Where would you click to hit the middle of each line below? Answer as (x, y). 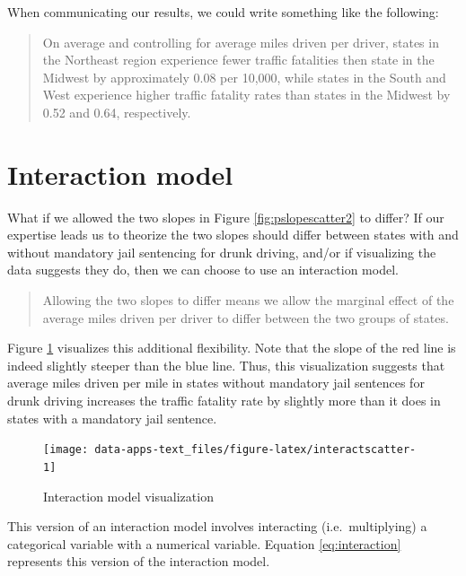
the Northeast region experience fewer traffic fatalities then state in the (238, 60)
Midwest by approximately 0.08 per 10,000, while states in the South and (244, 77)
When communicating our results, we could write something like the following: (223, 12)
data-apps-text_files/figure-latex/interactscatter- (255, 450)
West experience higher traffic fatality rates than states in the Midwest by (246, 95)
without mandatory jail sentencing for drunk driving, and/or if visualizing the (222, 252)
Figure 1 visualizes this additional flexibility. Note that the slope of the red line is (232, 348)
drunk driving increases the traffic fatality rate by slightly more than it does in (224, 401)
